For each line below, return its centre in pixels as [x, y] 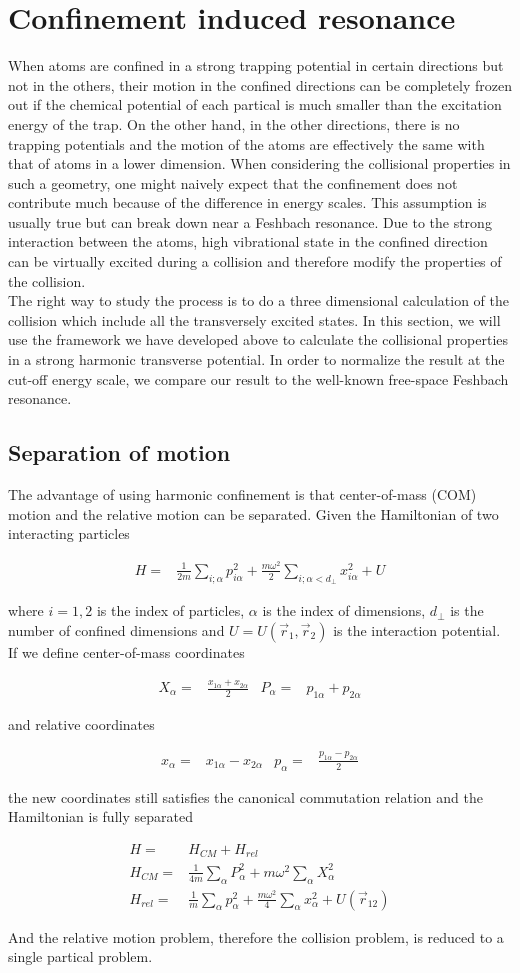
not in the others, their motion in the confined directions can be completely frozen [260, 84]
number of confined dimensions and [116, 629]
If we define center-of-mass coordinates [126, 651]
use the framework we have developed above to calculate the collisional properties [258, 339]
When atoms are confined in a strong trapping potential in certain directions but [256, 65]
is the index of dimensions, [344, 610]
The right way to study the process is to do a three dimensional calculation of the [258, 300]
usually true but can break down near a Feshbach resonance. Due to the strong [250, 221]
